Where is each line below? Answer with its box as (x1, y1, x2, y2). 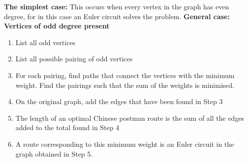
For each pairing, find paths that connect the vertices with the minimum (15, 70, 235, 80)
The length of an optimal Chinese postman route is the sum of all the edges (15, 112, 245, 123)
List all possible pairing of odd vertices (15, 54, 133, 64)
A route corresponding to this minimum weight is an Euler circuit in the (15, 138, 234, 149)
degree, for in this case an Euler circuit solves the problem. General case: (4, 11, 230, 21)
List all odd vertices (15, 37, 76, 47)
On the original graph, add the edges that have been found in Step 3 (15, 96, 223, 107)
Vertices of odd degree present (4, 21, 110, 31)
